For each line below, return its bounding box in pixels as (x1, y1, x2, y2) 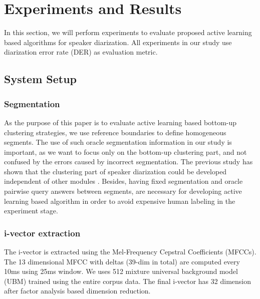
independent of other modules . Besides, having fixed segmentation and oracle (4, 176, 243, 186)
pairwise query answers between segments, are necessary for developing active (4, 186, 242, 196)
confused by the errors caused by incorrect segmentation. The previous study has (4, 156, 253, 167)
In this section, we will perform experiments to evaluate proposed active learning (4, 27, 252, 38)
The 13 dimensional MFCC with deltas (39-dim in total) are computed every (4, 256, 240, 266)
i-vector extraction (4, 226, 81, 239)
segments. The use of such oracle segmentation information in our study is (4, 137, 232, 147)
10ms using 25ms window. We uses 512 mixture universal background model (4, 266, 238, 276)
